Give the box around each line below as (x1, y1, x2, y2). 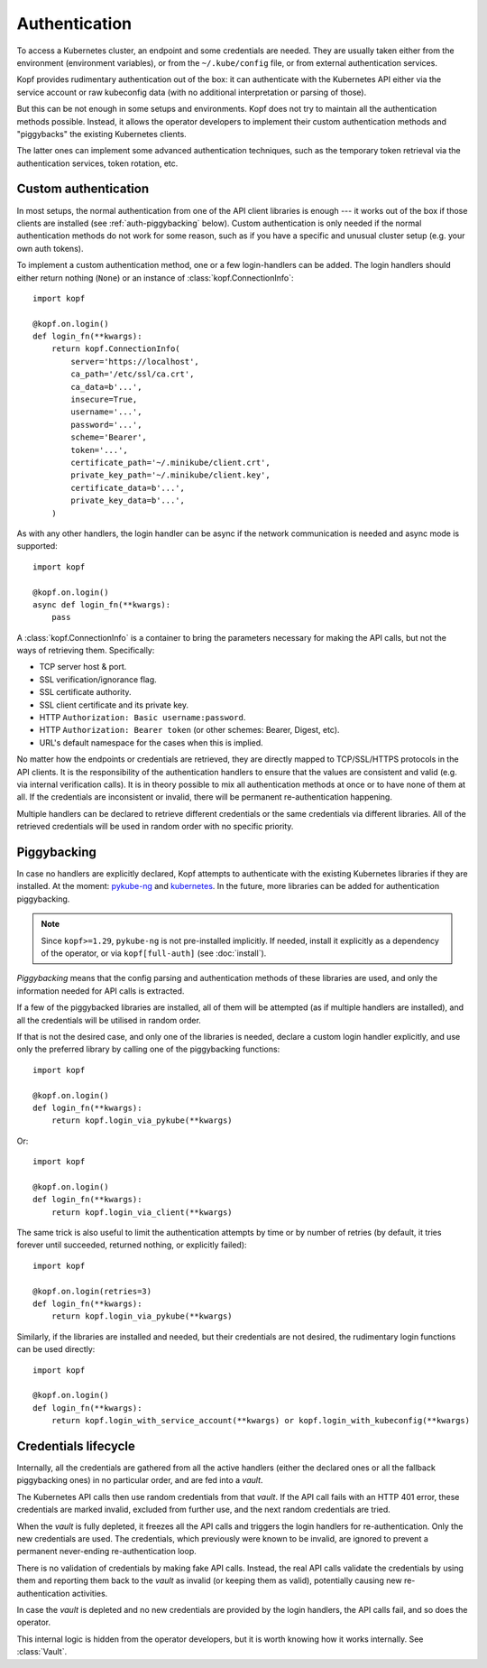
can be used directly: (16, 1344, 96, 1355)
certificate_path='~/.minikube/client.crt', (70, 458, 271, 468)
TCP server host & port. (39, 662, 127, 672)
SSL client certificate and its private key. (39, 700, 189, 710)
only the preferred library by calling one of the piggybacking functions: (16, 1043, 280, 1055)
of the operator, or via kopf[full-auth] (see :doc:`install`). (41, 948, 267, 959)
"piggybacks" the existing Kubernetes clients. (16, 128, 187, 139)
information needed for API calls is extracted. (16, 985, 185, 996)
